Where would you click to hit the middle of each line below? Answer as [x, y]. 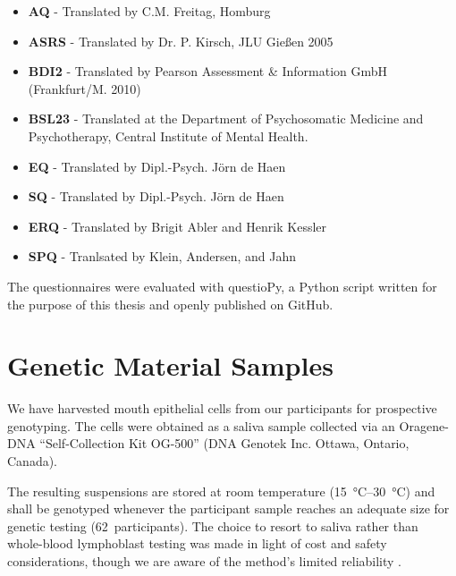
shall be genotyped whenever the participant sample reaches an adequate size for [228, 508]
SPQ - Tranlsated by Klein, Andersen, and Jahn [162, 256]
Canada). [33, 461]
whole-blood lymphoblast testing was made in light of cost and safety [197, 543]
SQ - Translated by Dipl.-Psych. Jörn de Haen [156, 196]
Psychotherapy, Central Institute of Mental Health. [168, 136]
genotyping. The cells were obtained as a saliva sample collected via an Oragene [226, 425]
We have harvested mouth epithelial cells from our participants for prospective [222, 408]
